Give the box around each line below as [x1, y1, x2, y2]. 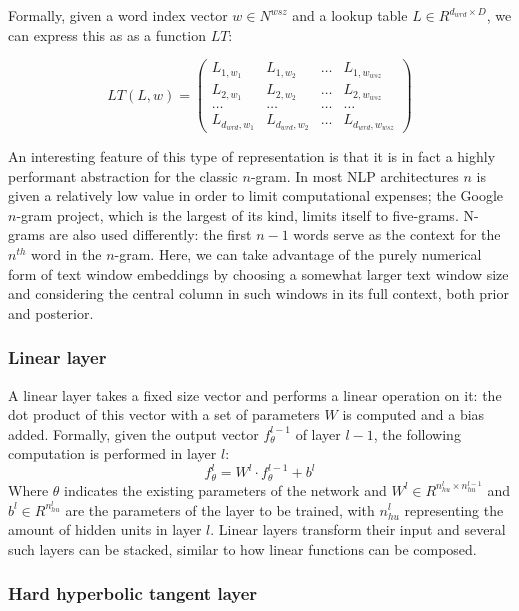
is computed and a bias [342, 404, 485, 425]
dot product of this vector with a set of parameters [8, 404, 320, 425]
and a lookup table [292, 5, 408, 25]
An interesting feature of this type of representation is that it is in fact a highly [8, 145, 496, 166]
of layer [295, 423, 341, 444]
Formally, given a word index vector [8, 5, 228, 25]
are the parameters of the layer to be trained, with [65, 499, 375, 520]
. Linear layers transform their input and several [210, 519, 506, 540]
